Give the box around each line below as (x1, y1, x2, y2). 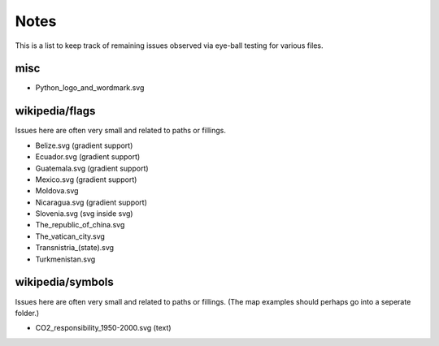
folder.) (15, 308, 40, 318)
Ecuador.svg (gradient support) (35, 152, 141, 162)
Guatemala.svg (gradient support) (35, 163, 150, 173)
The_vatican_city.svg (35, 231, 106, 241)
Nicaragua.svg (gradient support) (35, 197, 148, 207)
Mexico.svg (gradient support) (35, 175, 137, 184)
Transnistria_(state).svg (35, 243, 114, 253)
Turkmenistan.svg (35, 254, 96, 264)
